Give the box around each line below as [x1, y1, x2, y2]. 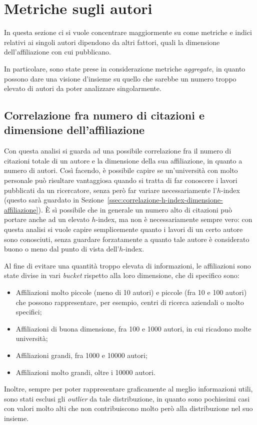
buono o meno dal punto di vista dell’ [4, 243, 119, 254]
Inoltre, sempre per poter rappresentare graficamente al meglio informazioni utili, [4, 383, 253, 394]
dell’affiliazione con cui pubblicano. [4, 46, 111, 57]
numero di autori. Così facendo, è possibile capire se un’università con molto [4, 165, 238, 175]
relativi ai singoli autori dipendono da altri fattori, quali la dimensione [4, 36, 220, 47]
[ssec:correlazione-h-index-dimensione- [107, 194, 223, 205]
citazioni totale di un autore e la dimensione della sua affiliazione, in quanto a [4, 155, 242, 165]
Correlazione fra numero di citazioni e [4, 107, 204, 123]
